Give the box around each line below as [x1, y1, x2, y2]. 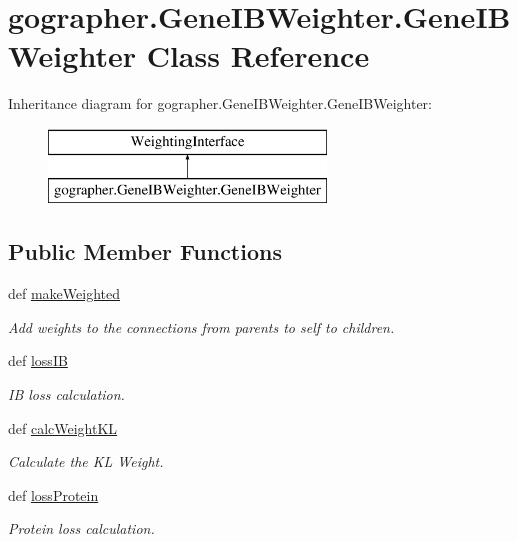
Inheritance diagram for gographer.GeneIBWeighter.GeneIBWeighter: [8, 93, 433, 114]
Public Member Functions [8, 236, 282, 267]
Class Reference [146, 35, 370, 76]
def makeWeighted [8, 283, 121, 304]
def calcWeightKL [8, 417, 118, 438]
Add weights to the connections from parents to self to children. [8, 316, 395, 337]
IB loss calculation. [8, 384, 125, 405]
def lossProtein [8, 484, 99, 505]
